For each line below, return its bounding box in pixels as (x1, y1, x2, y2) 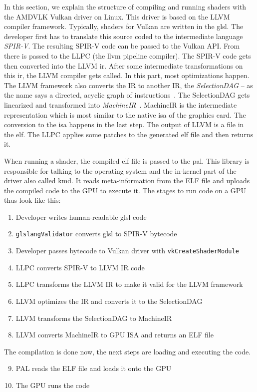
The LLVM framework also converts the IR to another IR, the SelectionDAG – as (4, 80, 253, 90)
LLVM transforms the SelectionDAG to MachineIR (15, 312, 172, 323)
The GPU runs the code (15, 379, 90, 390)
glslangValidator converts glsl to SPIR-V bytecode (15, 228, 177, 239)
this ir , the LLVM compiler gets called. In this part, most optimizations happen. (4, 70, 250, 81)
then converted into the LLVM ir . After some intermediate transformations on (4, 60, 243, 71)
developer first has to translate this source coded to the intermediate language (4, 31, 243, 41)
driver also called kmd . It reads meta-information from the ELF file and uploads (4, 175, 250, 186)
